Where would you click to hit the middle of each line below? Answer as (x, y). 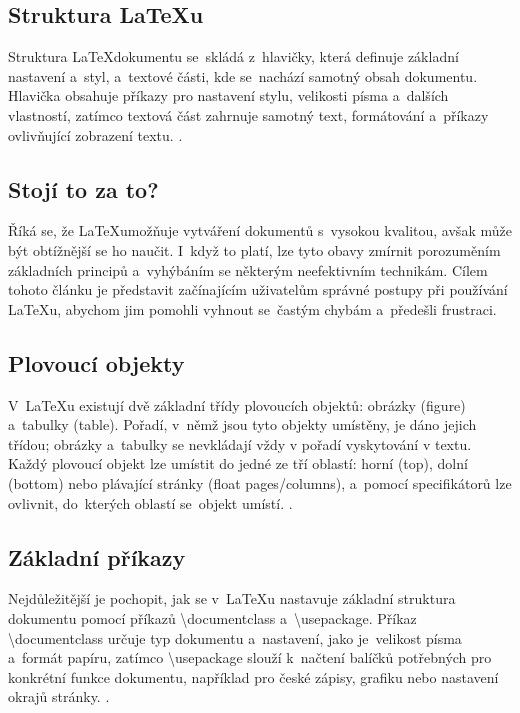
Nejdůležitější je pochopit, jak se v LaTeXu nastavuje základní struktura (232, 598)
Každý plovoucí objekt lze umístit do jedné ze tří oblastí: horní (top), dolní (238, 463)
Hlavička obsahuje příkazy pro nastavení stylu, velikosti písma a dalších (228, 95)
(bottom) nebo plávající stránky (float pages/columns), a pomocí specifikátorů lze (260, 482)
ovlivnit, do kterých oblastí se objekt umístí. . (150, 502)
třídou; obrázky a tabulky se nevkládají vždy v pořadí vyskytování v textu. (240, 443)
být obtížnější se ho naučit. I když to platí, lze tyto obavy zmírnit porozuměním (254, 249)
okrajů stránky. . (59, 696)
